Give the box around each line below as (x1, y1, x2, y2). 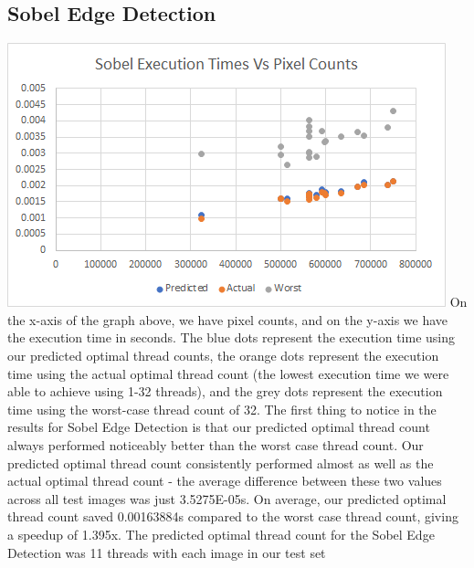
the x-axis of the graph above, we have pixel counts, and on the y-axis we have (7, 310, 448, 329)
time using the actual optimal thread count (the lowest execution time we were (7, 363, 449, 383)
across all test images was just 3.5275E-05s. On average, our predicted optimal (7, 489, 447, 508)
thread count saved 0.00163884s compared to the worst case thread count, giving (7, 507, 458, 526)
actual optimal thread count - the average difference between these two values (7, 471, 442, 490)
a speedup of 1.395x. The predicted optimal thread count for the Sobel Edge (7, 524, 435, 543)
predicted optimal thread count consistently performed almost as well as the (7, 453, 434, 472)
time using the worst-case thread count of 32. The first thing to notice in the (7, 399, 437, 418)
